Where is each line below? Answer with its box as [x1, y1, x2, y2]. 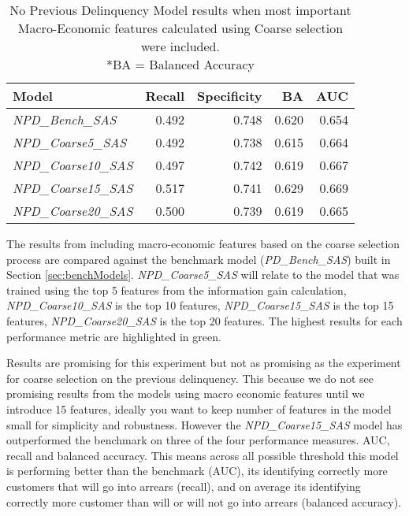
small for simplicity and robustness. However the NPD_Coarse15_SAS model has [6, 416, 403, 432]
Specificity [197, 87, 262, 105]
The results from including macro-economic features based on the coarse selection [6, 236, 400, 251]
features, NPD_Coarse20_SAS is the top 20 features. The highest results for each [6, 312, 403, 329]
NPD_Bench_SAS [13, 110, 117, 128]
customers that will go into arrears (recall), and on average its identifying [6, 477, 361, 494]
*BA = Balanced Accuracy [106, 55, 255, 73]
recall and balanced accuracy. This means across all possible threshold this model [6, 447, 399, 463]
